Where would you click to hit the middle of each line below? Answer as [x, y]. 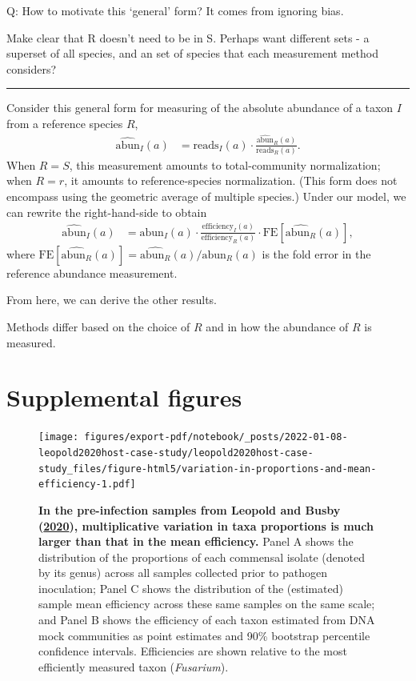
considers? [32, 68]
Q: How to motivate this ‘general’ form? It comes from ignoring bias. [175, 10]
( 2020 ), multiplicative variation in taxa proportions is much [206, 525]
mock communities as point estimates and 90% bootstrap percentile [204, 635]
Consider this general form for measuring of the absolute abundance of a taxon [200, 108]
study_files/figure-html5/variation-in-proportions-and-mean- [208, 469]
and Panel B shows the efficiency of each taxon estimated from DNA [207, 620]
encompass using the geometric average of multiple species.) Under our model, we [206, 196]
